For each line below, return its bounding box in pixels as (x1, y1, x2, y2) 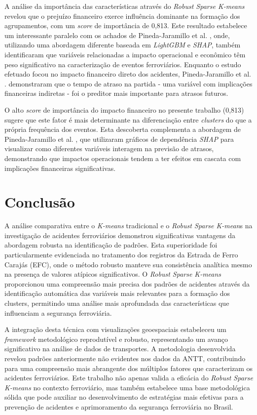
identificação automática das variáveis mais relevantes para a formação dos (4, 288, 230, 298)
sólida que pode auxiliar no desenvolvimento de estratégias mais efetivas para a (4, 392, 244, 402)
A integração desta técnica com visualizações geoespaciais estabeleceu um (4, 324, 226, 334)
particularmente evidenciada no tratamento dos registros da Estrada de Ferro (4, 249, 238, 259)
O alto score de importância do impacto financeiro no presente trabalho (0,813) (4, 104, 244, 115)
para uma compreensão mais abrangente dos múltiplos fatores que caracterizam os (4, 363, 253, 373)
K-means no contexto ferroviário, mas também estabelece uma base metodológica (4, 382, 250, 392)
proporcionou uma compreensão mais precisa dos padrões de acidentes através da (4, 278, 250, 289)
